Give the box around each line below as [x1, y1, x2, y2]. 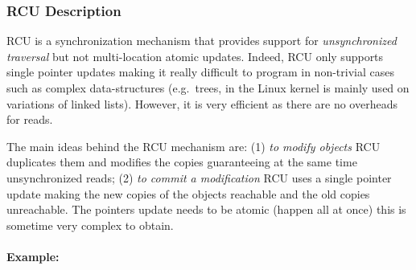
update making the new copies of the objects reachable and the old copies [6, 185, 370, 202]
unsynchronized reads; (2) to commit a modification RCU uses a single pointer [6, 169, 392, 186]
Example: [6, 247, 60, 264]
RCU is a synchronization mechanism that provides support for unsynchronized [6, 32, 397, 49]
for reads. [6, 111, 53, 128]
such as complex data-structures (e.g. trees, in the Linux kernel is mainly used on [6, 80, 410, 96]
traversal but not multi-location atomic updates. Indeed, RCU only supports [6, 47, 384, 64]
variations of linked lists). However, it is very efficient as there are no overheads [6, 95, 397, 112]
